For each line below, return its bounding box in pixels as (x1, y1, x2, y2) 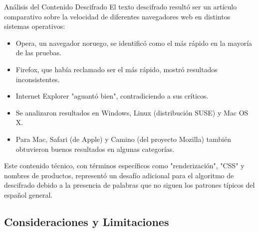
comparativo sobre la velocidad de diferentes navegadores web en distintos (4, 11, 231, 21)
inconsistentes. (15, 74, 60, 84)
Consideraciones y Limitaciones (4, 214, 169, 229)
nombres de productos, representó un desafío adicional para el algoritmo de (4, 170, 234, 180)
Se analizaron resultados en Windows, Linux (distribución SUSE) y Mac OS (15, 107, 249, 117)
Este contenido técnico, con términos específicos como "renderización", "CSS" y (4, 160, 245, 171)
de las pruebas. (15, 47, 61, 58)
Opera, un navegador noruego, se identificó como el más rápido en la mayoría (15, 37, 253, 48)
